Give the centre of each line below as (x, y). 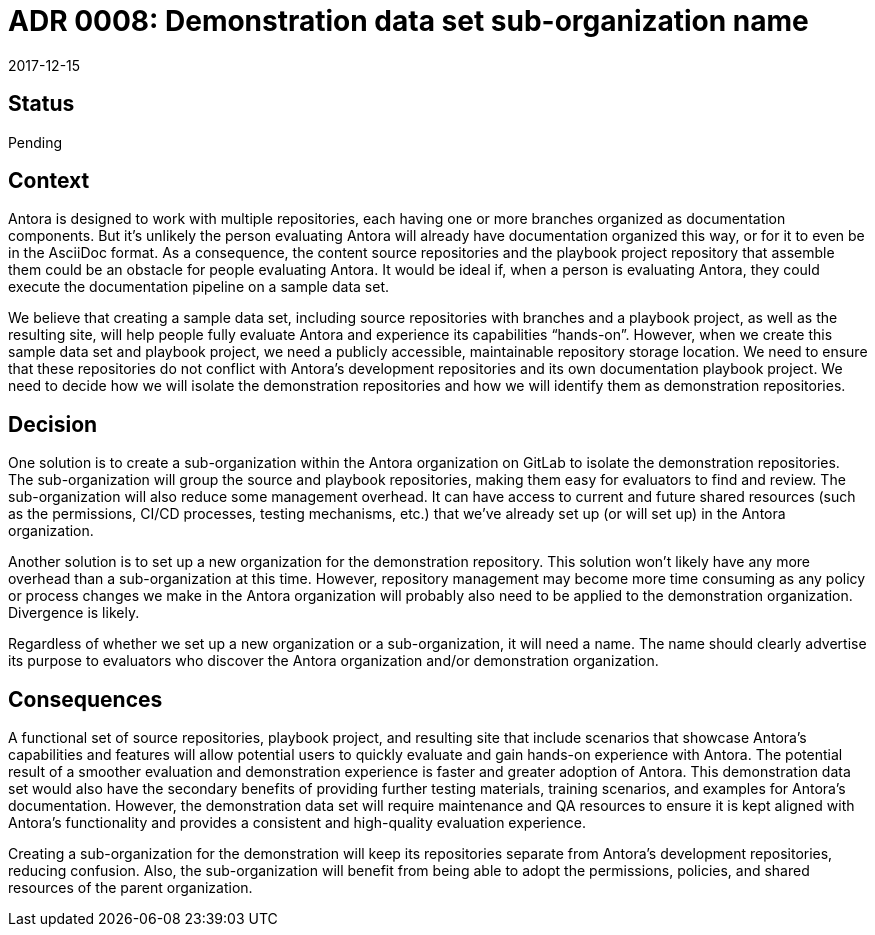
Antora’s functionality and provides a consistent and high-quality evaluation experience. (297, 823)
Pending (35, 142)
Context (49, 181)
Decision (53, 424)
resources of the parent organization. (130, 888)
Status (41, 104)
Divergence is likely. (74, 613)
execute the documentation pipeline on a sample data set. (199, 287)
